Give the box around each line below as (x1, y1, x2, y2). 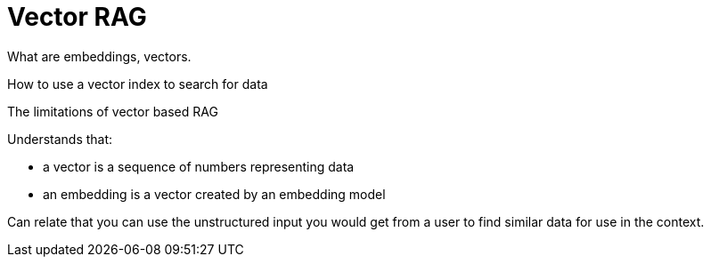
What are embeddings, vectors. (7, 48, 192, 64)
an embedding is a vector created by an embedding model (43, 186, 386, 202)
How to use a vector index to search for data (7, 76, 268, 92)
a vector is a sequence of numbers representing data (43, 158, 355, 174)
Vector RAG (7, 2, 147, 32)
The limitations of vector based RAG (7, 103, 218, 119)
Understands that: (7, 131, 113, 147)
